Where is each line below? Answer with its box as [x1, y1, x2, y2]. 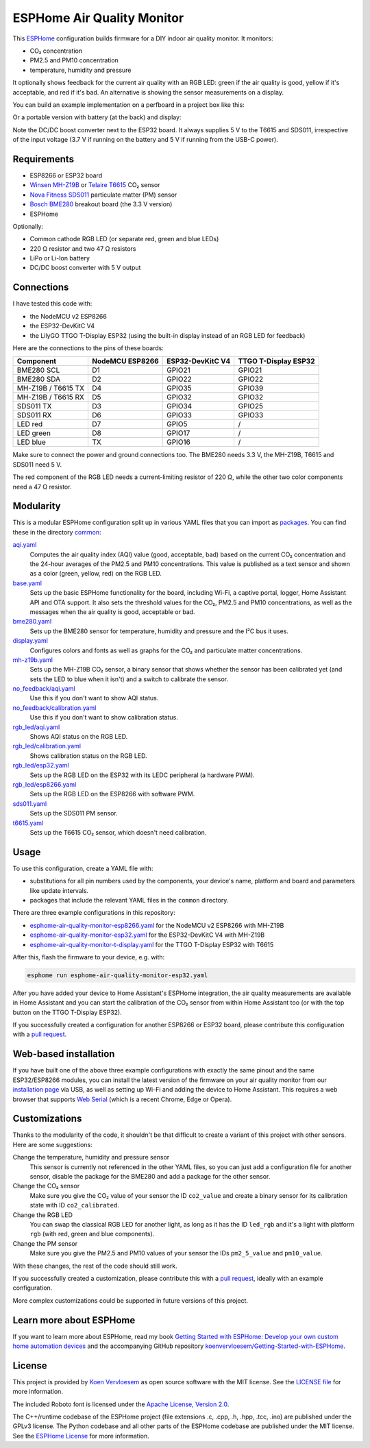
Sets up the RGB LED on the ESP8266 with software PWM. [29, 790, 195, 798]
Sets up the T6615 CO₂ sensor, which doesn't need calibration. [29, 828, 207, 836]
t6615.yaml [12, 819, 44, 827]
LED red [16, 419, 43, 429]
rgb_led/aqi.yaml [12, 723, 60, 731]
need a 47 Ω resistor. [12, 482, 72, 491]
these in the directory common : [12, 528, 102, 536]
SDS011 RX [16, 410, 52, 420]
